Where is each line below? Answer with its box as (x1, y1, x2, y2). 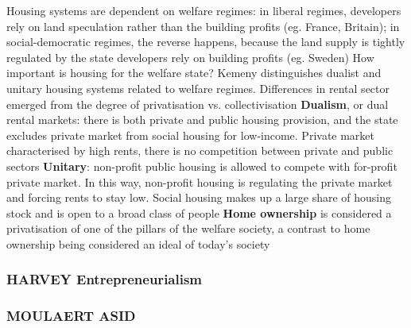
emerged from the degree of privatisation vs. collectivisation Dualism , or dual (6, 95, 389, 112)
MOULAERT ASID (6, 306, 136, 326)
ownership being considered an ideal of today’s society (6, 235, 270, 252)
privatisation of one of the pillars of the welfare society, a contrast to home (6, 220, 370, 237)
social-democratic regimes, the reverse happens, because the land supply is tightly (6, 33, 405, 50)
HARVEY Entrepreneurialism (6, 269, 203, 289)
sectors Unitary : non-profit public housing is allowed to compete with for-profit (6, 157, 397, 174)
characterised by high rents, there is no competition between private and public (6, 142, 394, 159)
